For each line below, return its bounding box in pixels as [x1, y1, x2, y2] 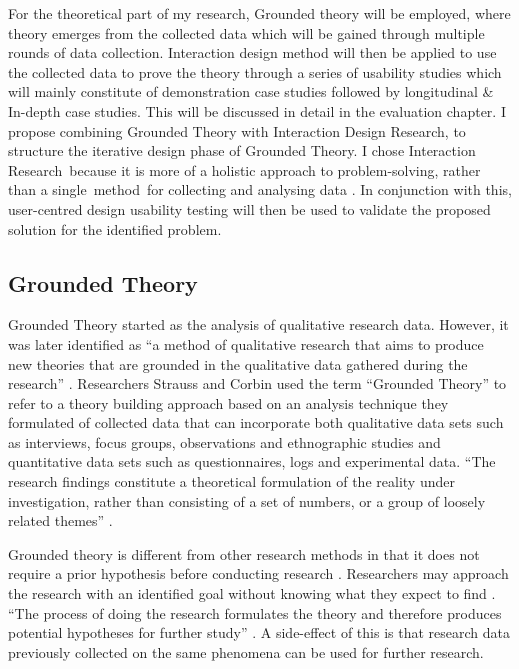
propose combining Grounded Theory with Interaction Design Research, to [8, 120, 466, 141]
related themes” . [8, 510, 113, 531]
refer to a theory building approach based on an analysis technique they [8, 392, 449, 413]
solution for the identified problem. [8, 218, 222, 239]
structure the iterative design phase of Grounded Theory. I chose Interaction [8, 140, 476, 161]
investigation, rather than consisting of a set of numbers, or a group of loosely [8, 490, 486, 511]
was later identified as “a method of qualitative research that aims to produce [8, 333, 484, 354]
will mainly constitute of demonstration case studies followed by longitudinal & [8, 81, 494, 102]
